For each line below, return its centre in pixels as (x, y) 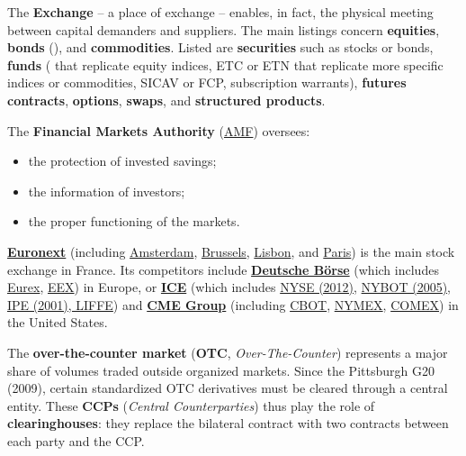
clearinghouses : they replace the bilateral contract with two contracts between (228, 423)
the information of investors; (107, 191)
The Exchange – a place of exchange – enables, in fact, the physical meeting (220, 12)
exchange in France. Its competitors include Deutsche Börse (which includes (223, 269)
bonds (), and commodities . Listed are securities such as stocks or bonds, (220, 47)
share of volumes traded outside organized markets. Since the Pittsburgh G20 (221, 370)
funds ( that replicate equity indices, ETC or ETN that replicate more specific (225, 64)
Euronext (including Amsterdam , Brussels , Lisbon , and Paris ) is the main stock (231, 251)
